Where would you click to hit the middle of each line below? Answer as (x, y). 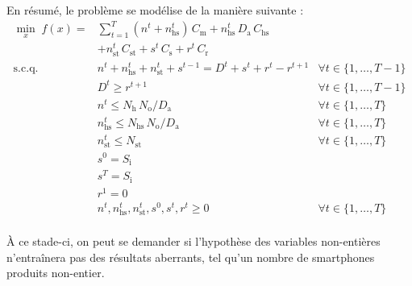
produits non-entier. (56, 273)
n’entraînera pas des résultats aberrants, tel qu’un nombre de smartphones (191, 257)
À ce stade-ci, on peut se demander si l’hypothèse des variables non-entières (194, 241)
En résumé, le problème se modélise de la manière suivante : (155, 10)
